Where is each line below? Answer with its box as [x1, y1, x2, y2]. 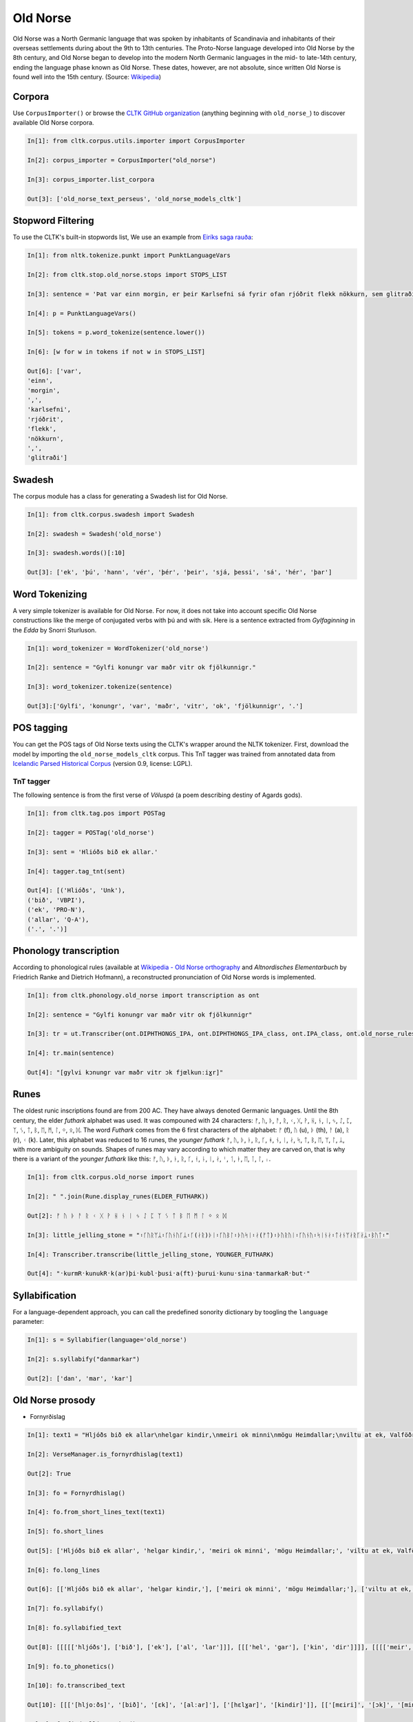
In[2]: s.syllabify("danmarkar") [27, 1355, 140, 1363]
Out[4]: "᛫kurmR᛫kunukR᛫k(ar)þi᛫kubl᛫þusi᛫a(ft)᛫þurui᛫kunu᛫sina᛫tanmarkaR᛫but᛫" [27, 1269, 310, 1278]
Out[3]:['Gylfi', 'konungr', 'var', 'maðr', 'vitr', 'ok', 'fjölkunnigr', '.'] [27, 702, 304, 709]
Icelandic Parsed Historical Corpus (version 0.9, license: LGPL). [12, 760, 193, 768]
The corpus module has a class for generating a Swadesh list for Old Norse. [12, 492, 229, 500]
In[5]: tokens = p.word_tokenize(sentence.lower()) [27, 329, 206, 337]
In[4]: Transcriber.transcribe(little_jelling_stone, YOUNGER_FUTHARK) [27, 1250, 275, 1258]
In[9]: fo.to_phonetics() [27, 1662, 115, 1670]
